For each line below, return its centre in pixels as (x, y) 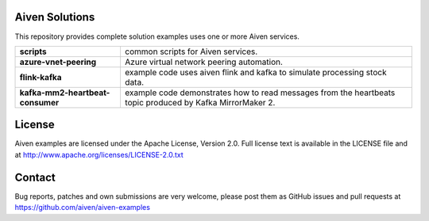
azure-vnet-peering (58, 62)
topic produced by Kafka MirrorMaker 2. (200, 102)
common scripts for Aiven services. (191, 51)
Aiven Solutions (55, 17)
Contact (35, 177)
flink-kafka (41, 77)
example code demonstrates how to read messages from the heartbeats (260, 93)
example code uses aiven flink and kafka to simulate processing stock (255, 72)
